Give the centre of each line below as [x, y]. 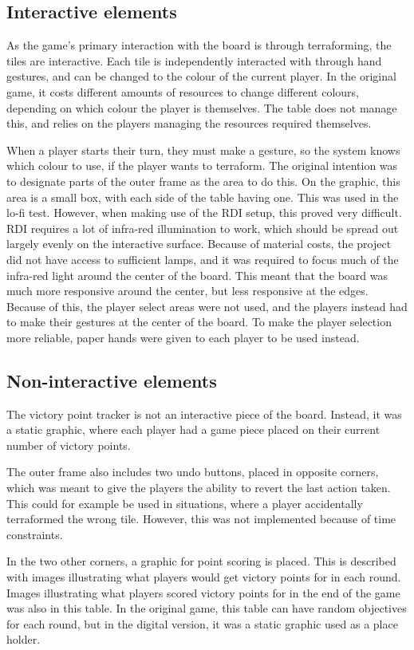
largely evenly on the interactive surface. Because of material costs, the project [199, 244]
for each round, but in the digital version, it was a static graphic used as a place [202, 623]
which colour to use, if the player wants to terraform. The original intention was [202, 165]
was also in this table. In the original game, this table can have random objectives [207, 608]
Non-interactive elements [112, 380]
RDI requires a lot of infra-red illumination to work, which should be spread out [203, 228]
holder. [24, 639]
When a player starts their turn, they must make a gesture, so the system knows [203, 150]
